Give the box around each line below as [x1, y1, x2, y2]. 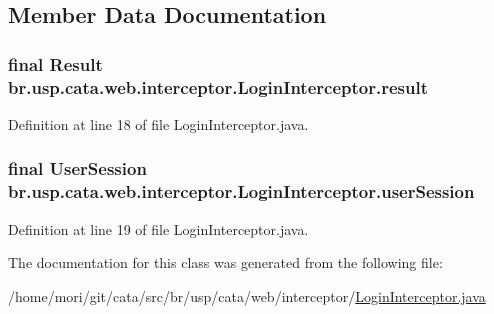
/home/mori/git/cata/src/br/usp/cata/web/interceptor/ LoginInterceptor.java [8, 285, 486, 306]
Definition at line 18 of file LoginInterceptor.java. [8, 113, 309, 134]
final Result [8, 51, 103, 76]
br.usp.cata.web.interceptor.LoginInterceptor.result [8, 74, 428, 99]
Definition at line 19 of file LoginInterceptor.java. [8, 218, 309, 239]
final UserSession [8, 156, 147, 181]
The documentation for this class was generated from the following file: [8, 252, 443, 273]
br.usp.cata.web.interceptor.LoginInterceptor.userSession [8, 179, 475, 204]
